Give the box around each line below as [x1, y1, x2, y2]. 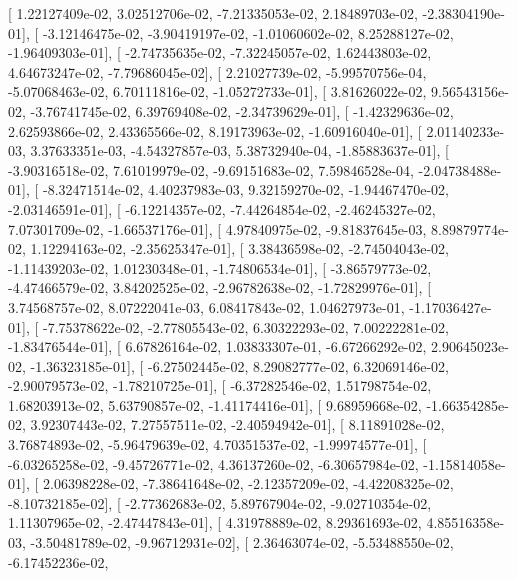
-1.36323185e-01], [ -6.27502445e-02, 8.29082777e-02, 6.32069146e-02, [30, 355, 449, 376]
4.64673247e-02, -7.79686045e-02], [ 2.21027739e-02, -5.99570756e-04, [8, 61, 427, 82]
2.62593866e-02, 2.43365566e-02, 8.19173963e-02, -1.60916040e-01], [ [8, 120, 422, 141]
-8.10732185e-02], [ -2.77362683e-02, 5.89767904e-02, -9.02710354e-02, [8, 492, 432, 513]
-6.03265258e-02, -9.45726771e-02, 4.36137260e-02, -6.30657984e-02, [8, 453, 419, 474]
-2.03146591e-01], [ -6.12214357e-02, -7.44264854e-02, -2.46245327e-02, [8, 198, 436, 219]
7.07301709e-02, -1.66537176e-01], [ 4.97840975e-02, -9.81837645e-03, [8, 218, 427, 239]
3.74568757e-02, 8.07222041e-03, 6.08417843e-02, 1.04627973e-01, [8, 296, 405, 317]
